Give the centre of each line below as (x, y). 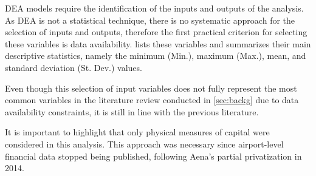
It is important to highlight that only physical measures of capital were (137, 132)
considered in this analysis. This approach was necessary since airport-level (144, 144)
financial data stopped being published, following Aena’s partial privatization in (153, 156)
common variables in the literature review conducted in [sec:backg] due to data (152, 100)
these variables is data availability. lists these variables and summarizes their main (158, 43)
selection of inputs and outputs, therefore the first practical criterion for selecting (156, 32)
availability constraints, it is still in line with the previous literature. (132, 111)
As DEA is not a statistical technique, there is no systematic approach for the (150, 20)
